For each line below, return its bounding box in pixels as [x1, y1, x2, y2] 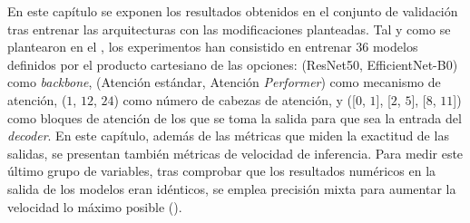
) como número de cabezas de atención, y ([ [113, 90, 356, 109]
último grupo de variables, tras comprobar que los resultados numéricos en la [7, 161, 436, 180]
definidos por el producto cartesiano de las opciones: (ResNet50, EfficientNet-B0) [7, 54, 458, 73]
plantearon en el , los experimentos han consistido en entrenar [7, 37, 352, 56]
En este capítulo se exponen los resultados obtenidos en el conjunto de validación [7, 2, 458, 20]
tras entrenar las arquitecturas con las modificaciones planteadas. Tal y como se [7, 19, 451, 38]
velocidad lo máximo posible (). [7, 197, 182, 216]
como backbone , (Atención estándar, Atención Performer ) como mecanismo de [7, 73, 441, 92]
